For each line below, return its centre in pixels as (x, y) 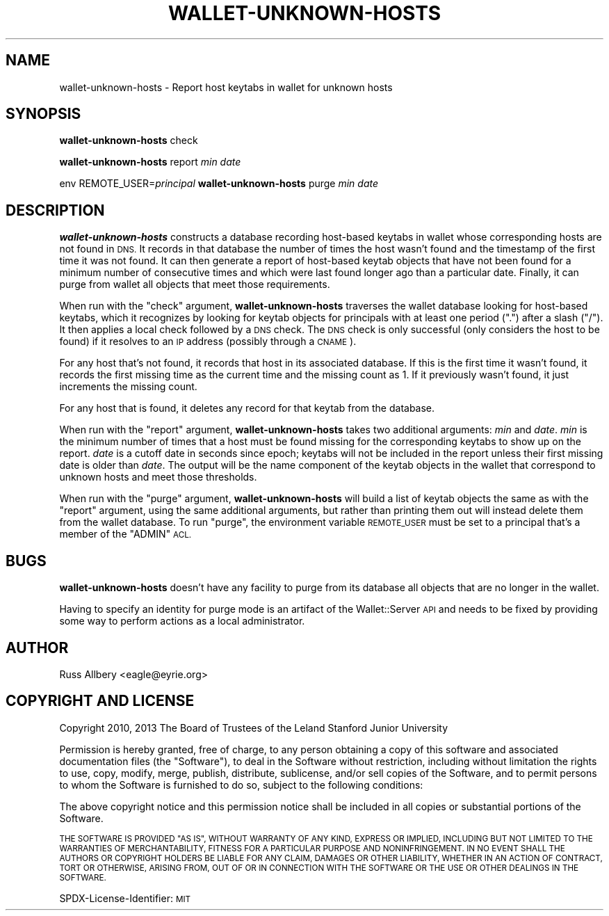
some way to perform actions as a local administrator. (182, 621)
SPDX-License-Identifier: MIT (125, 898)
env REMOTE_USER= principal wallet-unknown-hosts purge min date (219, 184)
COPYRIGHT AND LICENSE (100, 701)
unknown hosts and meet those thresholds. (158, 477)
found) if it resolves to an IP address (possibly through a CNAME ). (208, 342)
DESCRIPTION (55, 210)
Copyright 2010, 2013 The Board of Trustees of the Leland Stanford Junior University (254, 728)
